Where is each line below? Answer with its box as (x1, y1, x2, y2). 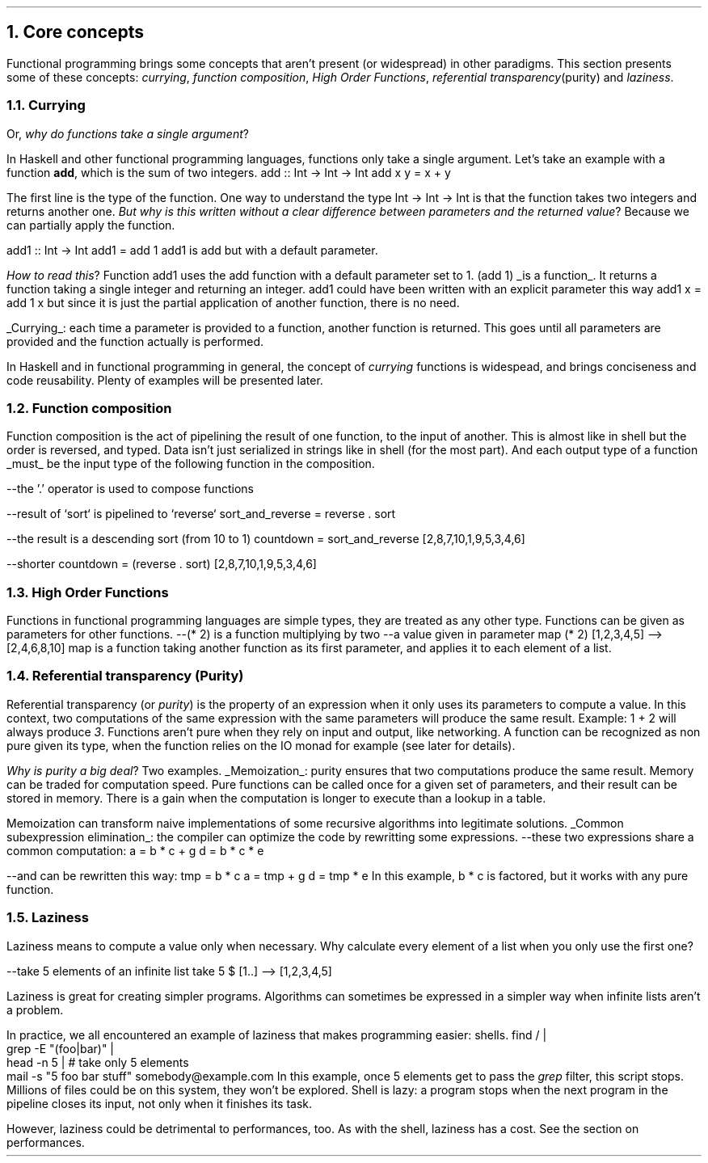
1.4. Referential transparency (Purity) (6, 668, 244, 685)
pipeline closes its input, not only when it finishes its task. (6, 1096, 313, 1110)
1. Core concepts (6, 22, 145, 43)
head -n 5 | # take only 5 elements (6, 1055, 189, 1069)
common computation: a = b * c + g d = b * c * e (6, 843, 264, 858)
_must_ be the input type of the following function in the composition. (6, 457, 375, 471)
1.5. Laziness (6, 909, 89, 926)
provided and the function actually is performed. (6, 334, 264, 348)
